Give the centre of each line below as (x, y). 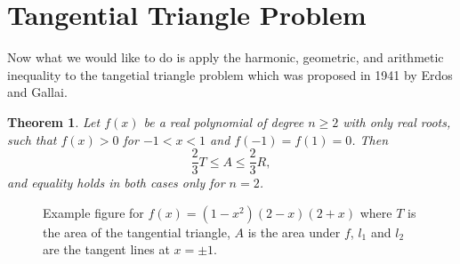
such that (32, 139)
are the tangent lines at (106, 249)
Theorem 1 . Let (54, 121)
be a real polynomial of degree (224, 121)
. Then (370, 139)
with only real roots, (397, 121)
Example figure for (93, 212)
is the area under (294, 232)
